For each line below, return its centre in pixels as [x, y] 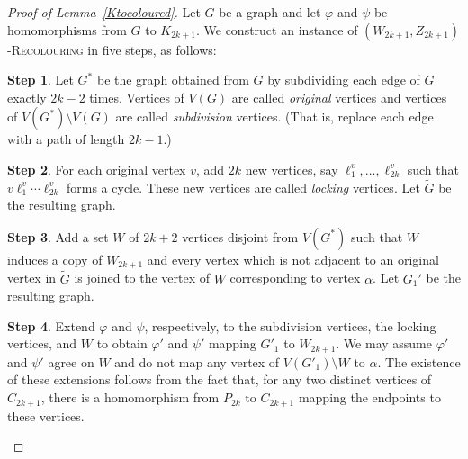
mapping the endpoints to [369, 397]
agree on [71, 361]
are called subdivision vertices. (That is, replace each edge [274, 117]
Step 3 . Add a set [58, 236]
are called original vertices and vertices [339, 97]
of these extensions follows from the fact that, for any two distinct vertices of [220, 379]
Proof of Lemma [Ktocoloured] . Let [104, 12]
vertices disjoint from [240, 236]
